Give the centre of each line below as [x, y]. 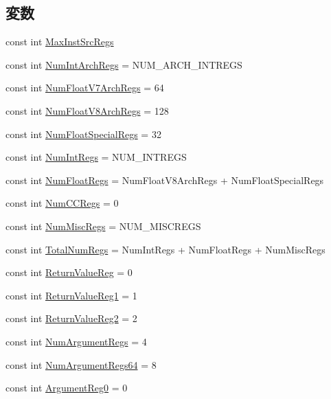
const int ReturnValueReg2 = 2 [71, 318]
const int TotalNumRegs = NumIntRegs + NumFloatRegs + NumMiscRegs [165, 249]
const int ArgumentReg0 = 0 [67, 388]
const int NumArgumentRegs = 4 [76, 341]
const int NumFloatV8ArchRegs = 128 [87, 110]
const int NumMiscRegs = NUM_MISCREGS [103, 226]
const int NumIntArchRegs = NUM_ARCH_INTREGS [124, 64]
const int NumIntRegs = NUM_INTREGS [96, 157]
